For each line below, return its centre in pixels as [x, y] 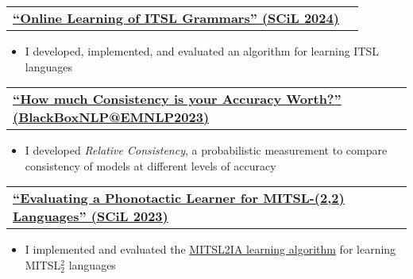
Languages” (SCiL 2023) [91, 216]
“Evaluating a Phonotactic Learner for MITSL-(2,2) [179, 198]
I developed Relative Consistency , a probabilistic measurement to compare [206, 150]
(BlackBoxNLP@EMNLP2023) [111, 117]
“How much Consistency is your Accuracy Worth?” [177, 99]
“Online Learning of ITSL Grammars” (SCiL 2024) [176, 18]
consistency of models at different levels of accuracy [151, 165]
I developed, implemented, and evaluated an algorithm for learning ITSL [202, 51]
